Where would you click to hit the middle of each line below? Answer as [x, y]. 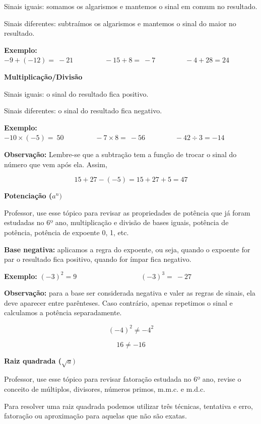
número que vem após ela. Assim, [56, 164]
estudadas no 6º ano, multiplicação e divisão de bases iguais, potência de [116, 222]
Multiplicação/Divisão [43, 76]
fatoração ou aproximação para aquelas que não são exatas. [95, 416]
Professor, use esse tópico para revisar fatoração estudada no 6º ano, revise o [123, 379]
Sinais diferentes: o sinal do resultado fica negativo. [83, 111]
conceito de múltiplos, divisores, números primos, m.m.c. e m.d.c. [105, 388]
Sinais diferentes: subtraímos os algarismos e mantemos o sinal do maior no [120, 23]
